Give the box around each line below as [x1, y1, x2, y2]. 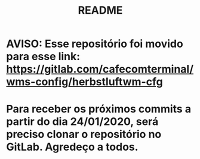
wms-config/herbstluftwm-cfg [6, 75, 163, 89]
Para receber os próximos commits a [6, 102, 192, 116]
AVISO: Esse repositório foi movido [6, 37, 183, 51]
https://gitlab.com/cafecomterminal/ [6, 63, 194, 76]
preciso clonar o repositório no [6, 127, 162, 141]
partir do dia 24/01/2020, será [6, 115, 159, 129]
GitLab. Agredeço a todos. [6, 141, 139, 154]
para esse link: [6, 50, 81, 63]
